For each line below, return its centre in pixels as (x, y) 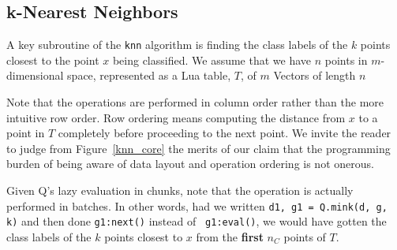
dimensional (35, 75)
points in (346, 60)
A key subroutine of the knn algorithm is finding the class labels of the (177, 45)
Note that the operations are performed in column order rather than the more (195, 102)
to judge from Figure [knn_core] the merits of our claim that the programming (198, 148)
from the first (230, 236)
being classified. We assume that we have (212, 60)
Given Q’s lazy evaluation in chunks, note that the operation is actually (180, 190)
